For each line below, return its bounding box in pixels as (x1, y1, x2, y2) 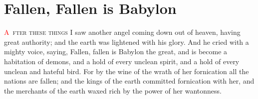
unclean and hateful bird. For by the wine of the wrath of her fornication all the (4, 66, 249, 76)
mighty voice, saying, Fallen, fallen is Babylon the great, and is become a (4, 46, 228, 57)
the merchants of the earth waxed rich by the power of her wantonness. (4, 85, 222, 96)
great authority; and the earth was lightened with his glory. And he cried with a (4, 36, 249, 47)
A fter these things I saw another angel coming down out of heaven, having (4, 27, 241, 37)
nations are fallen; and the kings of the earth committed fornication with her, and (4, 76, 255, 86)
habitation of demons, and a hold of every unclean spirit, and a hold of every (4, 56, 240, 66)
